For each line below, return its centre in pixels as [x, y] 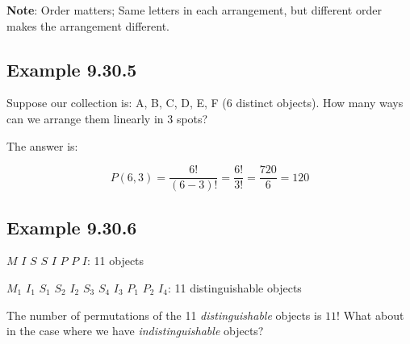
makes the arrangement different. [88, 25]
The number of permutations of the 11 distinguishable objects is [164, 315]
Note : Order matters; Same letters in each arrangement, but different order [194, 10]
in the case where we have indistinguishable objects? [135, 331]
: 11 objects [116, 261]
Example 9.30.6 [72, 227]
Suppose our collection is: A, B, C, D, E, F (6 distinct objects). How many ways [205, 103]
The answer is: [42, 145]
